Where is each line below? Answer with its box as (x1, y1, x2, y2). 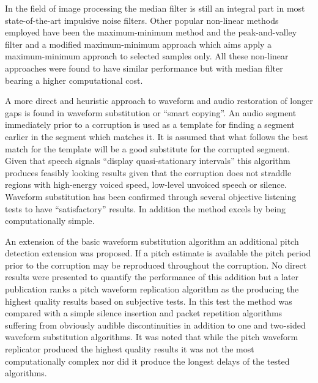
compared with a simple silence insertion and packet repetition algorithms (5, 307, 283, 319)
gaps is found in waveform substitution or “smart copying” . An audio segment (5, 106, 297, 119)
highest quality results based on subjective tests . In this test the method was (5, 294, 292, 307)
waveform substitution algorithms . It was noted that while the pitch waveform (5, 330, 298, 343)
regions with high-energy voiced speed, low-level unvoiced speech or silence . (5, 178, 287, 191)
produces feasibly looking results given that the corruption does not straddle (5, 166, 292, 179)
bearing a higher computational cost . (5, 73, 143, 86)
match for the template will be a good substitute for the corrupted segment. (5, 142, 290, 155)
